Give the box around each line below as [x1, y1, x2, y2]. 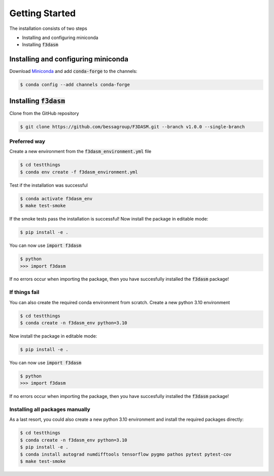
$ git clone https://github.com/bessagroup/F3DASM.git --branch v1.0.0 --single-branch [20, 124, 245, 129]
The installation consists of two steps [9, 25, 87, 31]
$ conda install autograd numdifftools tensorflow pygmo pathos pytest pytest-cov [20, 451, 232, 457]
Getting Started [9, 8, 76, 19]
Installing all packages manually [9, 406, 91, 413]
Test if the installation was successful [9, 182, 88, 188]
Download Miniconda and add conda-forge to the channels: [9, 68, 138, 75]
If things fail [9, 289, 40, 296]
